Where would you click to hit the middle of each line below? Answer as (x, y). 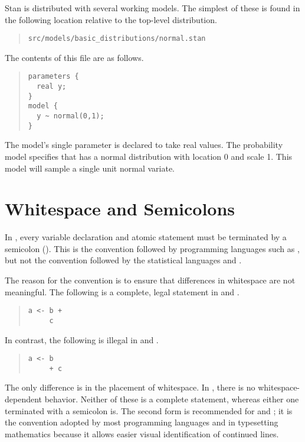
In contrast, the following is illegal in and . (82, 339)
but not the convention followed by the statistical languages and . (123, 260)
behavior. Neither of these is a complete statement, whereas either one (172, 399)
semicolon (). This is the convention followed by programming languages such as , (152, 248)
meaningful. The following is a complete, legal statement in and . (122, 291)
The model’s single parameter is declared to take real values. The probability (144, 145)
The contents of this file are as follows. (74, 57)
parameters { (53, 77)
